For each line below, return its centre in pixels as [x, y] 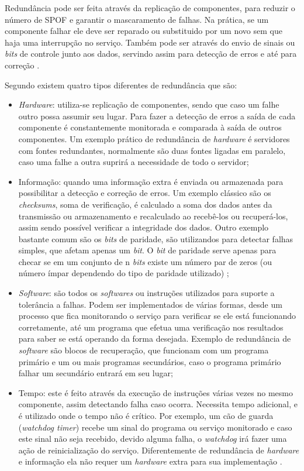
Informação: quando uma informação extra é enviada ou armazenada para [151, 181]
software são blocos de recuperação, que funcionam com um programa [144, 350]
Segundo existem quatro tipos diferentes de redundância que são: [121, 85]
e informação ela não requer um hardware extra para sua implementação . [150, 461]
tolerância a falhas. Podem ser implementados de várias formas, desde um [150, 304]
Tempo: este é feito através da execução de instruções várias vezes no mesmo [156, 392]
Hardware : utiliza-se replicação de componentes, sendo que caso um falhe [149, 104]
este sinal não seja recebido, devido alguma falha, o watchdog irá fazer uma [153, 439]
